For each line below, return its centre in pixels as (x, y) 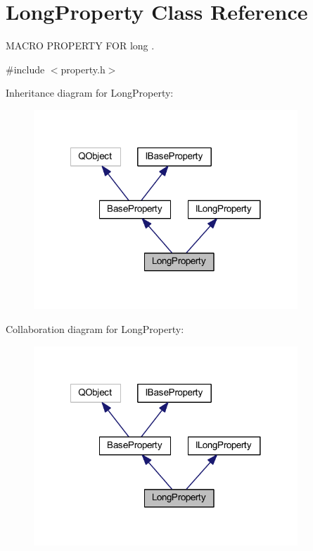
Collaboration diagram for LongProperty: (95, 329)
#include (25, 69)
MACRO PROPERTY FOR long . (80, 46)
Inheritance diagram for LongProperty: (90, 93)
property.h (83, 69)
